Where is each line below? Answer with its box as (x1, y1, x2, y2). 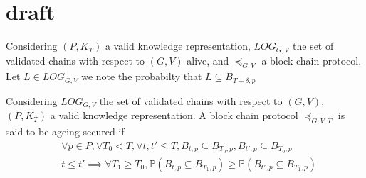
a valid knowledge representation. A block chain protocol (50, 108, 298, 123)
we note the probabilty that (81, 69, 202, 84)
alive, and (187, 52, 229, 67)
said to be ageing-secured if (6, 124, 125, 139)
